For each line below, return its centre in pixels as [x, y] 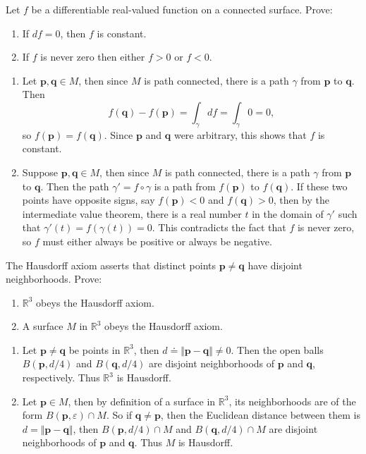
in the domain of [288, 213]
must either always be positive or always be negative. [157, 241]
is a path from [185, 186]
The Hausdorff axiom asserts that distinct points [111, 265]
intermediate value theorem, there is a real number [132, 213]
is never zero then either [93, 57]
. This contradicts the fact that [219, 227]
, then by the [301, 200]
